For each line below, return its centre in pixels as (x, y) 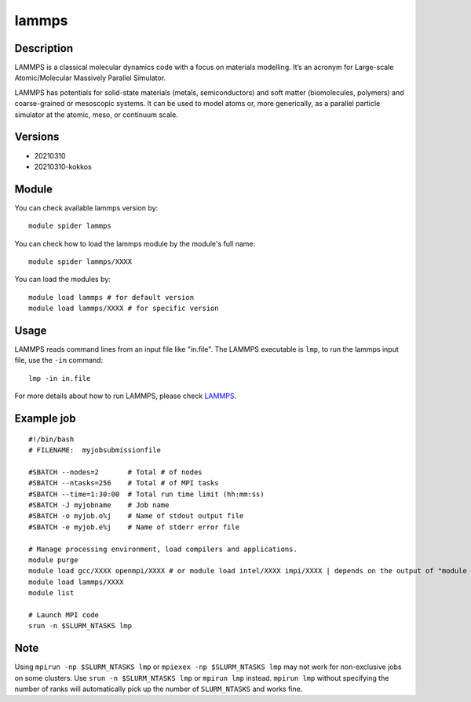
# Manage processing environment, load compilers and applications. (163, 549)
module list (51, 593)
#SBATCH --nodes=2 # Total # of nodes (116, 472)
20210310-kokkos (63, 166)
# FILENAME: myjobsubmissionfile (95, 450)
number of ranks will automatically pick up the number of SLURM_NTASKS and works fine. (159, 689)
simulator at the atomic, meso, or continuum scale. (96, 115)
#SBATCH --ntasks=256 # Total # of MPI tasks (124, 483)
